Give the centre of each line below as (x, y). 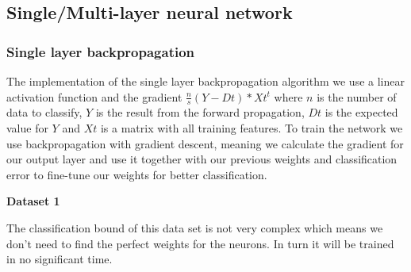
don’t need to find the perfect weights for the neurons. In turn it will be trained (200, 243)
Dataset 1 (33, 201)
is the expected (361, 112)
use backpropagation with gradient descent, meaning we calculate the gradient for (205, 143)
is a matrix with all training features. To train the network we (252, 128)
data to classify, (44, 112)
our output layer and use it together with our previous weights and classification (202, 159)
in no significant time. (60, 259)
